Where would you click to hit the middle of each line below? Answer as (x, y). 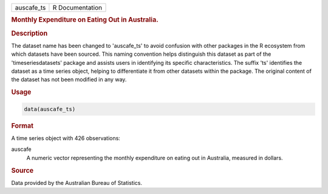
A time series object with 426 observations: (66, 138)
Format (22, 125)
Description (29, 33)
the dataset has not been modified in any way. (69, 79)
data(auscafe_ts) (50, 109)
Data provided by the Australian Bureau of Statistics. (77, 182)
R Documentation (77, 8)
